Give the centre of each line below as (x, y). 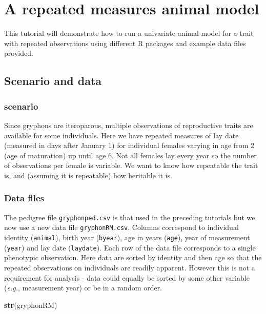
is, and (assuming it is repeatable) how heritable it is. (88, 175)
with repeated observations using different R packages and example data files (125, 43)
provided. (19, 53)
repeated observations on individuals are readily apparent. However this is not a (130, 267)
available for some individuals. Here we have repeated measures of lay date (121, 135)
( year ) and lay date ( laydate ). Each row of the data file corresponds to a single (130, 247)
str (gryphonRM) (31, 305)
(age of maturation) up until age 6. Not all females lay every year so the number (130, 155)
